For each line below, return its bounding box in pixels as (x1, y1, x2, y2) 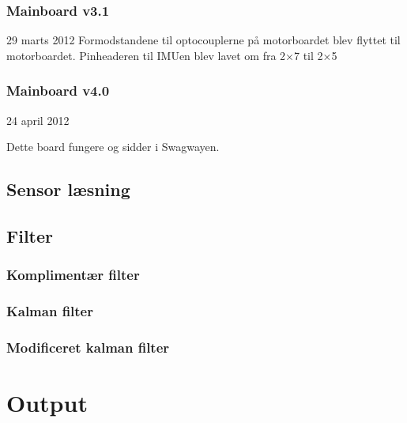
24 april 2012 (6, 111, 70, 128)
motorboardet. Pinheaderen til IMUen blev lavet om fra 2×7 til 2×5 (6, 47, 337, 63)
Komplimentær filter (6, 265, 140, 285)
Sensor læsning (6, 177, 130, 202)
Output (6, 387, 88, 419)
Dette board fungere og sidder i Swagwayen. (6, 138, 220, 155)
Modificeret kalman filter (6, 337, 170, 357)
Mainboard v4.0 (6, 81, 110, 100)
